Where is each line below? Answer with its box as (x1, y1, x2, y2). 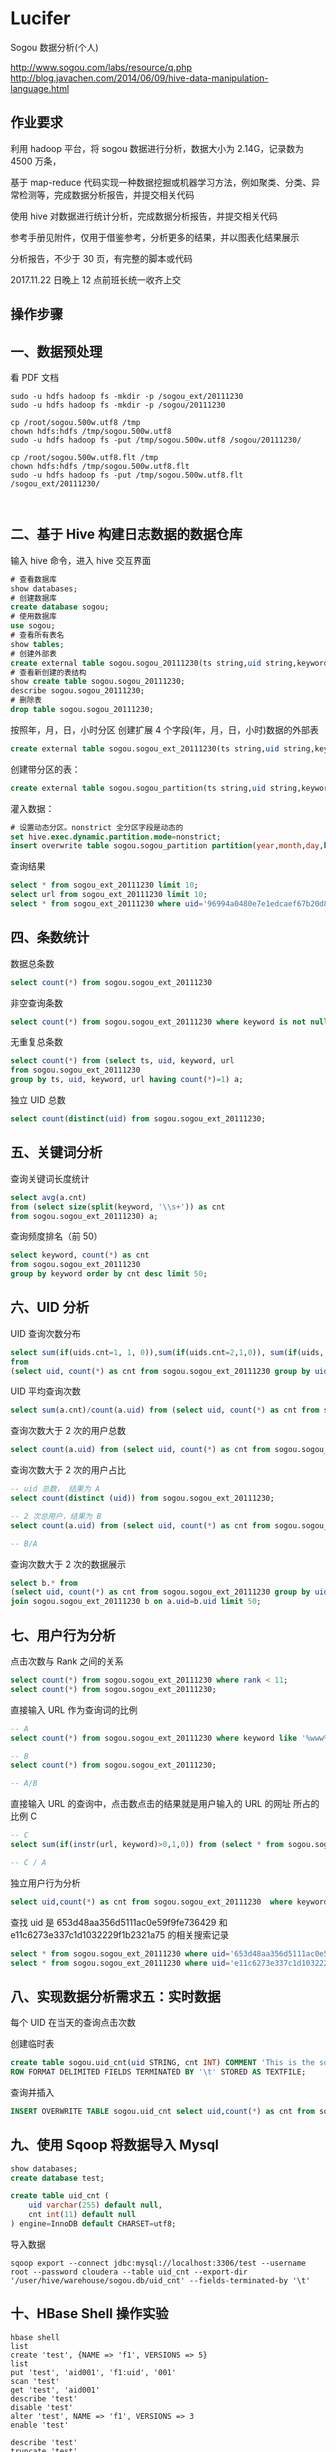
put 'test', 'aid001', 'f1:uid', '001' (10, 2367, 177, 2377)
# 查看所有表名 (10, 630, 65, 641)
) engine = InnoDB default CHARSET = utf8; (10, 2219, 177, 2229)
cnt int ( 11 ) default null (28, 2210, 137, 2220)
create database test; (10, 2173, 105, 2183)
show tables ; (10, 639, 65, 649)
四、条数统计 (10, 929, 90, 946)
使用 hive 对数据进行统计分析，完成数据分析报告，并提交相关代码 (10, 210, 278, 222)
